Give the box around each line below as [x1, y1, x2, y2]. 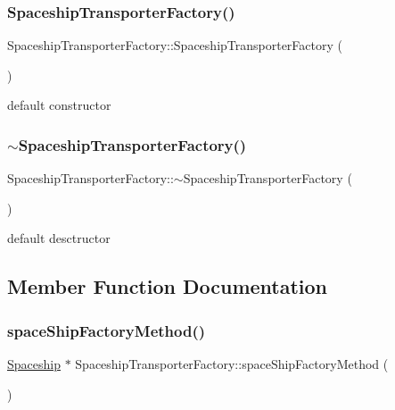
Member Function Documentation [7, 272, 328, 300]
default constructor [7, 96, 111, 114]
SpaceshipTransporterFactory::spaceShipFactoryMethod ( [75, 355, 389, 372]
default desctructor [7, 229, 111, 247]
